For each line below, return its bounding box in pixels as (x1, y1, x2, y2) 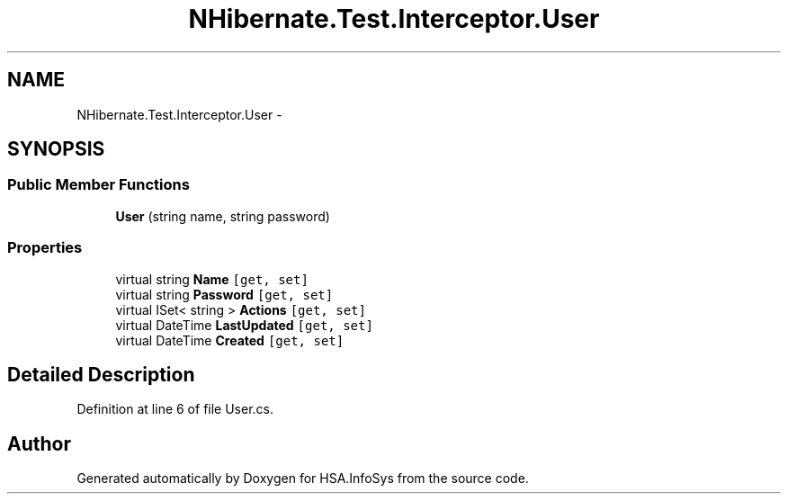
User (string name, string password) (115, 208, 330, 224)
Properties (7, 238, 83, 257)
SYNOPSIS (7, 138, 105, 161)
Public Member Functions (7, 175, 190, 194)
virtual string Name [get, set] (115, 271, 309, 287)
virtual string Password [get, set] (115, 286, 334, 302)
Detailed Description (7, 362, 195, 386)
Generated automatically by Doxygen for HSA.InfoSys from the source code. (76, 470, 529, 487)
